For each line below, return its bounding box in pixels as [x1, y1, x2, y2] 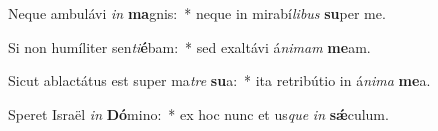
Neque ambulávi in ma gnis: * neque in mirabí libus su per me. [8, 3, 386, 23]
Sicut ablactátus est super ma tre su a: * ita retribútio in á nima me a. [8, 70, 431, 91]
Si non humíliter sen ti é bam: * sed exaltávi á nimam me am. [8, 36, 371, 57]
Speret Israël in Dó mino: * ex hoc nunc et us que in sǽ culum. [8, 103, 389, 124]
